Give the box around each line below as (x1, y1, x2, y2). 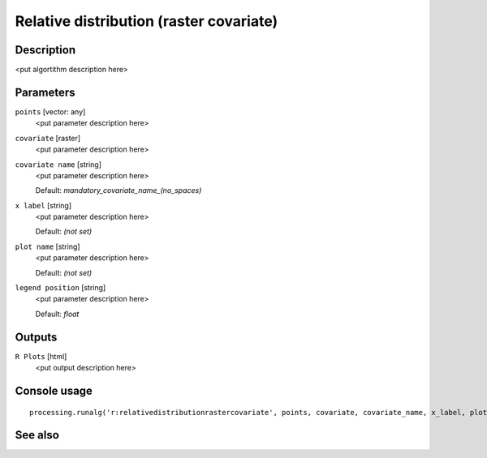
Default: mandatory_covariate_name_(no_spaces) (35, 186, 202, 195)
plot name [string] (15, 242, 80, 251)
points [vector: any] (15, 106, 86, 117)
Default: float (35, 309, 80, 319)
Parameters (15, 85, 75, 99)
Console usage (15, 383, 93, 397)
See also (15, 428, 60, 442)
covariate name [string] (15, 159, 101, 169)
